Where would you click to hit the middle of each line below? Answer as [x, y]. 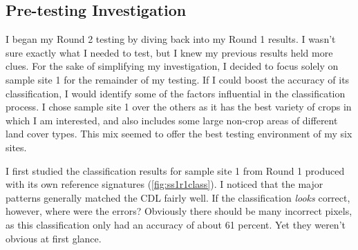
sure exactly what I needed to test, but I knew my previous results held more [169, 52]
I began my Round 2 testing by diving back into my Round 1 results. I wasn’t [171, 39]
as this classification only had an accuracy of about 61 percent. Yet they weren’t [176, 224]
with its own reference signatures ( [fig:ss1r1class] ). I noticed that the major [164, 184]
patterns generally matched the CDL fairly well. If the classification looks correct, [178, 197]
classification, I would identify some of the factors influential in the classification [176, 93]
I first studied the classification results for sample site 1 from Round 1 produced [175, 170]
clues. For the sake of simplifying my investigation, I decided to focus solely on [172, 66]
